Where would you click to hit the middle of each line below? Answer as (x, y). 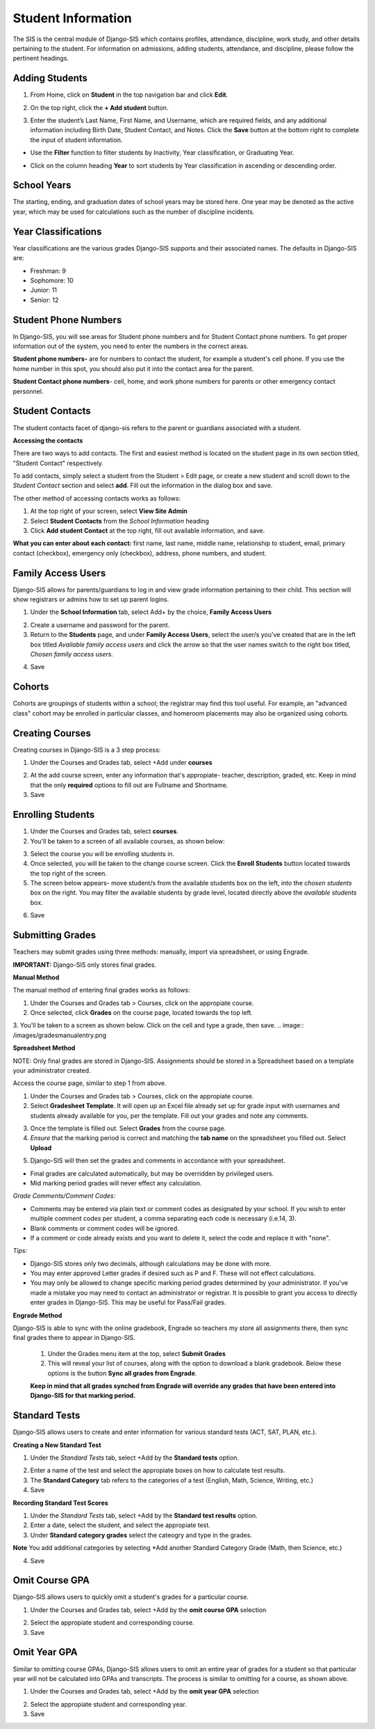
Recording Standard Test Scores (61, 1503)
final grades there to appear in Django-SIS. (74, 1338)
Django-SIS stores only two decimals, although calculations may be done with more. (151, 1263)
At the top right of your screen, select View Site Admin (109, 511)
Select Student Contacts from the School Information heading (120, 521)
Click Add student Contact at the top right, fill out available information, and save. (148, 531)
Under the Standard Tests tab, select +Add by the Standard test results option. (144, 1516)
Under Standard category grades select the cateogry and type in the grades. (141, 1535)
